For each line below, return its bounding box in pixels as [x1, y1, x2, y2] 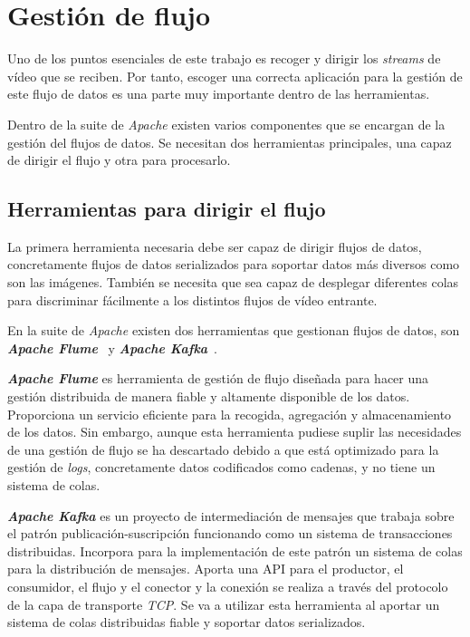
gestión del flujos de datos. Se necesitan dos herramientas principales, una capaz [7, 132, 452, 151]
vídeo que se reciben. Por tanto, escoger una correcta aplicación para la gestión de [7, 66, 463, 85]
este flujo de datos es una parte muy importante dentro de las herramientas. [7, 84, 430, 103]
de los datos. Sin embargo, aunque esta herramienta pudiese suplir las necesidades [7, 422, 462, 441]
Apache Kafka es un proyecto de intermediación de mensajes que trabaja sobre [7, 506, 455, 525]
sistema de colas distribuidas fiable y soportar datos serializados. [7, 613, 366, 632]
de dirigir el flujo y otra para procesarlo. [7, 150, 231, 169]
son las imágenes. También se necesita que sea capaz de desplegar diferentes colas [7, 273, 459, 292]
